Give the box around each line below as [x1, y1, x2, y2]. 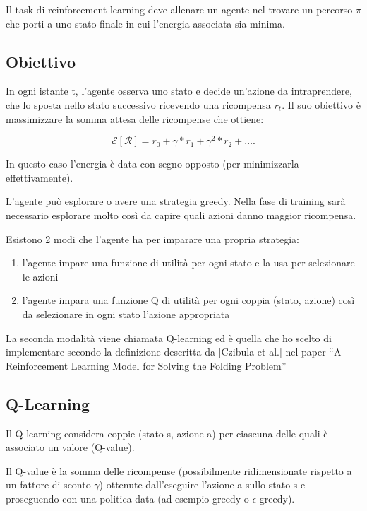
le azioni [22, 269, 59, 283]
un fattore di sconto [6, 477, 91, 492]
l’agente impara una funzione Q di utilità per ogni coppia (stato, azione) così [22, 293, 355, 307]
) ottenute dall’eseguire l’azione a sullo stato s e [99, 477, 306, 492]
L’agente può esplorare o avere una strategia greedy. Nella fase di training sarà [6, 194, 346, 208]
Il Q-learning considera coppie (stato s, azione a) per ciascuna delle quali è [6, 425, 328, 440]
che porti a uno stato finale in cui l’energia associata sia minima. [6, 16, 285, 30]
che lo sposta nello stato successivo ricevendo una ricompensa [6, 97, 271, 112]
